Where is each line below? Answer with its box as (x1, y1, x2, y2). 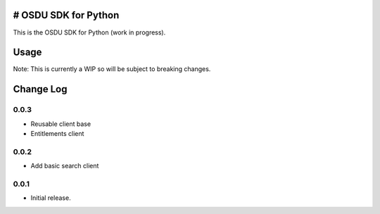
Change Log (13, 83, 68, 95)
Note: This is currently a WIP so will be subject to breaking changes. (13, 65, 211, 73)
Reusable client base (30, 120, 91, 128)
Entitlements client (30, 129, 84, 137)
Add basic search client (30, 162, 99, 170)
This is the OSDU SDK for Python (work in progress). (13, 28, 166, 37)
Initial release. (30, 194, 71, 202)
